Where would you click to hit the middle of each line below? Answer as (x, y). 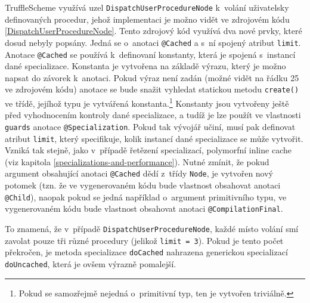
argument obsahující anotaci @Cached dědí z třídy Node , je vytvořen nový (139, 173)
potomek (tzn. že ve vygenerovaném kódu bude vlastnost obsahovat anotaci (143, 185)
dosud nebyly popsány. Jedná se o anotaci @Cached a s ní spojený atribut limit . (153, 42)
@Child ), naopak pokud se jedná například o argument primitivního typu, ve (146, 197)
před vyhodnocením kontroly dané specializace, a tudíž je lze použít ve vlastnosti (153, 115)
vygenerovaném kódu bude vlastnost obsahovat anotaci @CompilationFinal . (144, 208)
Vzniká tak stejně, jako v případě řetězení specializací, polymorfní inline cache (148, 150)
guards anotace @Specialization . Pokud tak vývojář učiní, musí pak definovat (150, 126)
